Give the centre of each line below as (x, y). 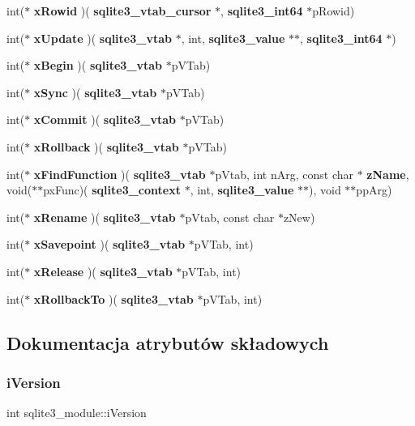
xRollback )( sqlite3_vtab (106, 146)
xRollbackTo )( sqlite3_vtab (113, 298)
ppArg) (374, 190)
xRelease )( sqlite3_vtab (103, 271)
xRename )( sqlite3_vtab (105, 217)
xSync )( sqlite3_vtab (95, 92)
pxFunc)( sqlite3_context (112, 190)
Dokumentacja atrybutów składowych (168, 342)
